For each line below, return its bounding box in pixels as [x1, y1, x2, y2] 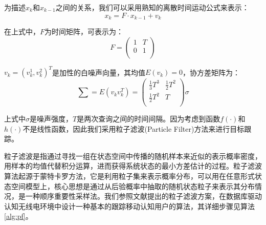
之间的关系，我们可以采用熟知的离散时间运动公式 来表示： [55, 2, 249, 12]
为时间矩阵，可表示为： [45, 26, 124, 37]
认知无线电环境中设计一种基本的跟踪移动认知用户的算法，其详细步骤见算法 [4, 200, 255, 211]
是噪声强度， [30, 113, 73, 124]
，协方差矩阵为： [183, 67, 240, 77]
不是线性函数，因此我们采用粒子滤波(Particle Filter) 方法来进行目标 [23, 123, 245, 134]
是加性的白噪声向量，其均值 [52, 67, 145, 77]
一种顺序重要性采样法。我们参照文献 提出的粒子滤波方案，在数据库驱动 [25, 191, 262, 201]
